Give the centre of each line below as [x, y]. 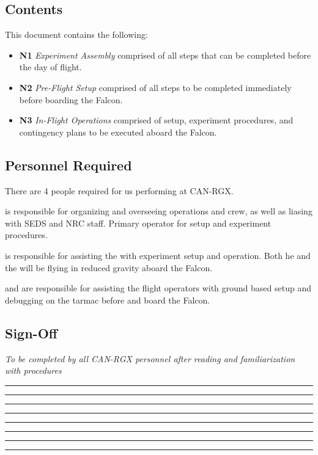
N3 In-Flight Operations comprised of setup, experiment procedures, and [156, 120]
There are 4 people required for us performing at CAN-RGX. [119, 190]
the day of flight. [50, 67]
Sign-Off [31, 333]
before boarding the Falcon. [71, 99]
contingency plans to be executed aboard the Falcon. [118, 132]
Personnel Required [68, 165]
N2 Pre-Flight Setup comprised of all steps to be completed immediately [155, 87]
